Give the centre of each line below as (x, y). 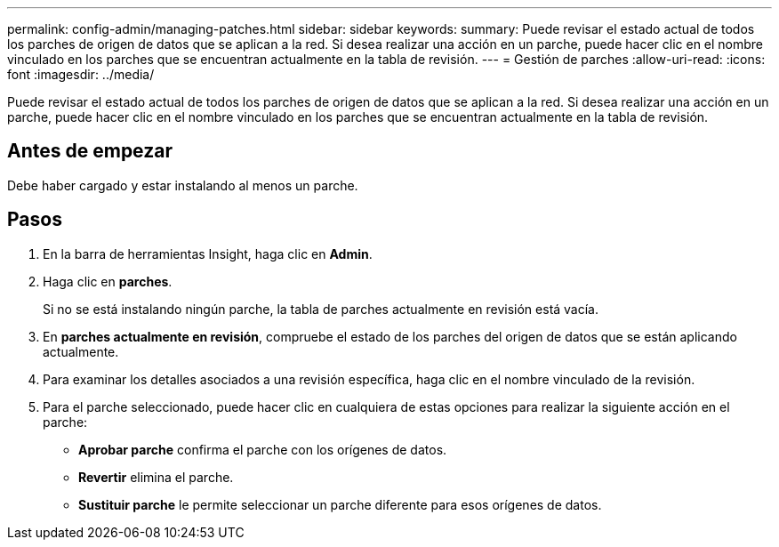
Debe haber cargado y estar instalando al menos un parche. (183, 185)
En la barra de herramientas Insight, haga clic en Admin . (208, 253)
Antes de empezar (90, 151)
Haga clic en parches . (108, 281)
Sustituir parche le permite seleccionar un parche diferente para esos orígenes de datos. (340, 504)
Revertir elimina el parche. (156, 477)
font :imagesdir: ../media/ (81, 74)
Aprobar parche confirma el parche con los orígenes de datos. (263, 449)
